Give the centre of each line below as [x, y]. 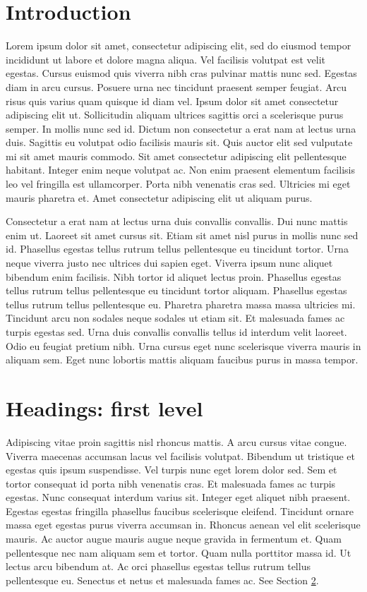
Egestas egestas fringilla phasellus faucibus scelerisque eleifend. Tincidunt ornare [180, 511]
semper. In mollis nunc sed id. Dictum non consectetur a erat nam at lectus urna [181, 128]
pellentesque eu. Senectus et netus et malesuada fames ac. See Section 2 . [162, 580]
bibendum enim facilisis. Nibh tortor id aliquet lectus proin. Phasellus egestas [174, 276]
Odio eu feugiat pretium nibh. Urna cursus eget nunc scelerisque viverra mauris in [183, 345]
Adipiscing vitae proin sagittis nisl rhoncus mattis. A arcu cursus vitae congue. [176, 441]
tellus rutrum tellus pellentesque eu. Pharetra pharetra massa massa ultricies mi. [181, 304]
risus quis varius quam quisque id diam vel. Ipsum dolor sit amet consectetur [172, 101]
